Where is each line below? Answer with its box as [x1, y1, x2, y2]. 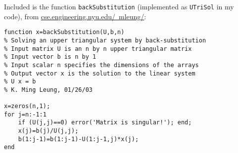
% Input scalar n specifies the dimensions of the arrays [4, 61, 199, 69]
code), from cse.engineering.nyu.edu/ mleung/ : [4, 11, 146, 21]
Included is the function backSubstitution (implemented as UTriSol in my [4, 1, 234, 11]
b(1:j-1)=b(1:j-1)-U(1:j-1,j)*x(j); [18, 135, 139, 143]
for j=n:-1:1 [4, 111, 47, 118]
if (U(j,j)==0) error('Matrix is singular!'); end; [18, 119, 192, 126]
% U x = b [4, 78, 36, 85]
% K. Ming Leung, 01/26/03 [4, 86, 93, 93]
